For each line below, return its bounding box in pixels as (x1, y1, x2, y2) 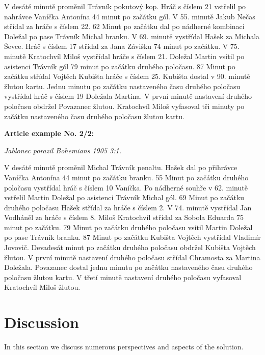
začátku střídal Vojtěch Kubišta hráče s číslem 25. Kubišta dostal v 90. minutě (4, 71, 250, 81)
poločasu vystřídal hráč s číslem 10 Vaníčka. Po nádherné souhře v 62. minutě (4, 182, 248, 193)
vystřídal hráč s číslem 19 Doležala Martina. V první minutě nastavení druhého (4, 91, 252, 101)
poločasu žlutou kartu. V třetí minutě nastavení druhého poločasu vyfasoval (4, 271, 242, 282)
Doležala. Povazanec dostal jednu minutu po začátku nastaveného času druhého (4, 262, 253, 272)
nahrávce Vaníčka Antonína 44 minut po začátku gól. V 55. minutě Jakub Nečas (4, 11, 255, 21)
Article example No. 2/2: (4, 128, 94, 139)
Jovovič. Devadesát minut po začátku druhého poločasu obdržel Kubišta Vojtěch (4, 242, 256, 253)
